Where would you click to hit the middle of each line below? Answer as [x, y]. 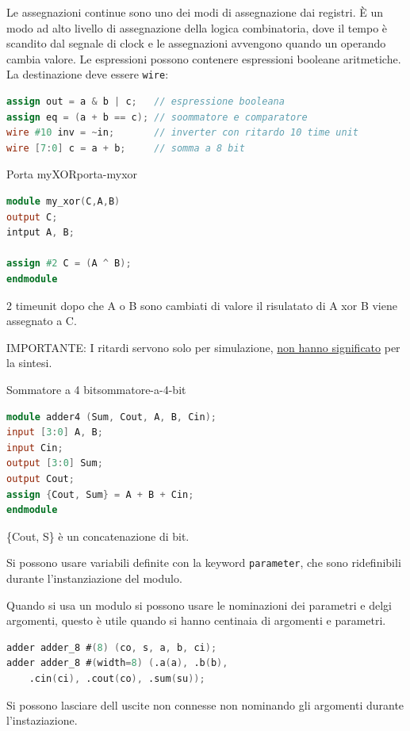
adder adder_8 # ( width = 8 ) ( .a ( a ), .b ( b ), [117, 663]
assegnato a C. [42, 321]
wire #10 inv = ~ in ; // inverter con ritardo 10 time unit [182, 133]
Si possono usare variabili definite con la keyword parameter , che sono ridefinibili [204, 563]
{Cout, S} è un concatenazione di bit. [98, 536]
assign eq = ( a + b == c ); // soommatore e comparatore [157, 117]
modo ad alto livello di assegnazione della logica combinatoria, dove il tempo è [197, 27]
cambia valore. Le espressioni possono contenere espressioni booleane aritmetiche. [204, 58]
